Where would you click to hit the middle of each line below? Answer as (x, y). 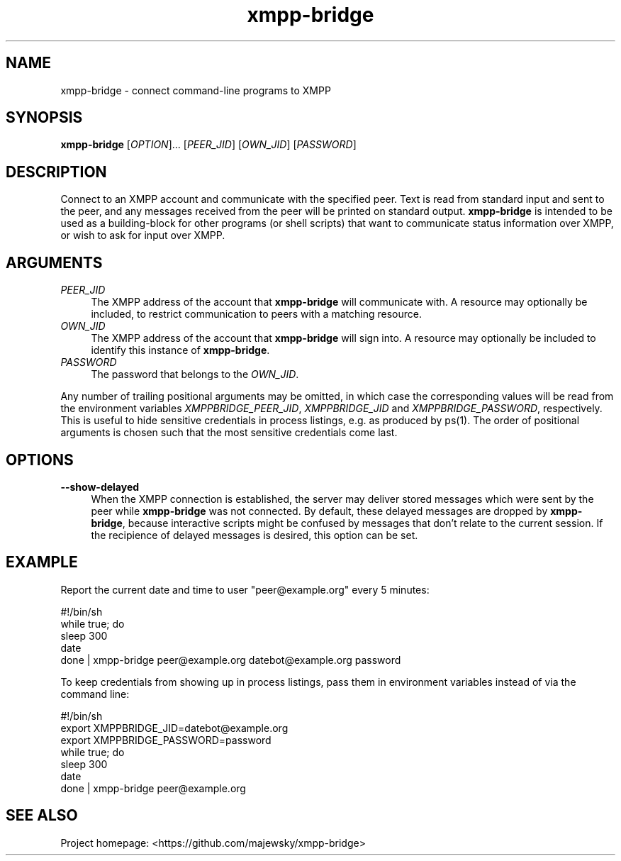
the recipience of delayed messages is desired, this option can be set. (254, 535)
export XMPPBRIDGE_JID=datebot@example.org (174, 728)
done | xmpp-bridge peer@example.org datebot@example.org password (231, 660)
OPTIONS (40, 460)
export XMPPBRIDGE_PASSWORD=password (166, 740)
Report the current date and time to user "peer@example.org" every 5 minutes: (245, 589)
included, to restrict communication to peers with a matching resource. (256, 314)
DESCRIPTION (56, 172)
